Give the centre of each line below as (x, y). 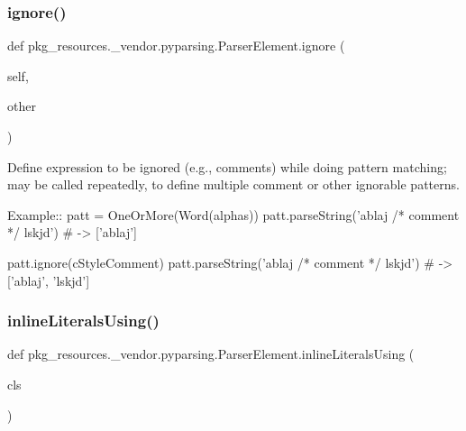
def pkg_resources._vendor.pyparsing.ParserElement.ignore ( (176, 46)
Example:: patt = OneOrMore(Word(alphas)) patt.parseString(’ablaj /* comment (233, 214)
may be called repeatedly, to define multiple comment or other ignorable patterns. (233, 184)
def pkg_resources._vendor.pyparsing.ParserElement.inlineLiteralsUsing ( (211, 354)
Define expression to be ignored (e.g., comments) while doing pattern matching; (227, 166)
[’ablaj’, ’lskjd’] (49, 280)
